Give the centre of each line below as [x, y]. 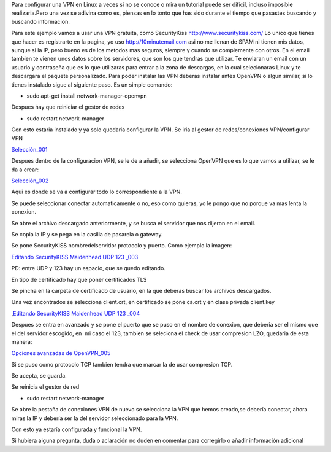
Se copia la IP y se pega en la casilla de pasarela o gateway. [87, 234]
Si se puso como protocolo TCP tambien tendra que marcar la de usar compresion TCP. [122, 364]
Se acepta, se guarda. [39, 376]
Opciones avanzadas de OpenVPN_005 [61, 353]
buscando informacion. [40, 21]
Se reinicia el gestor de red [45, 387]
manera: [22, 341]
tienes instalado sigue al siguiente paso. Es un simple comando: [92, 84]
